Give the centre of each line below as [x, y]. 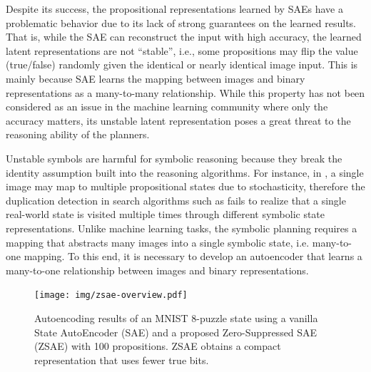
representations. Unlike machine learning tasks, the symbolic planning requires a [182, 228]
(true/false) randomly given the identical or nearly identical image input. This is [182, 64]
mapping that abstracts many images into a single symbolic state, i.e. [158, 242]
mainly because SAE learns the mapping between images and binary [156, 78]
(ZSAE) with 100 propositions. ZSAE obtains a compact [158, 346]
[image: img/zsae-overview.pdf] [111, 295]
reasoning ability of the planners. [78, 134]
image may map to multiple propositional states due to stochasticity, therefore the [185, 186]
